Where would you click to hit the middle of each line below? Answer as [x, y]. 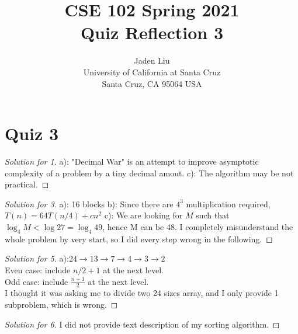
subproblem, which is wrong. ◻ [61, 304]
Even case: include [38, 269]
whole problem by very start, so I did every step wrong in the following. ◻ [139, 239]
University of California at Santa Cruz [152, 72]
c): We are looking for [143, 215]
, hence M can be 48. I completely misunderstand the [198, 227]
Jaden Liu [152, 60]
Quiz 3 [32, 133]
